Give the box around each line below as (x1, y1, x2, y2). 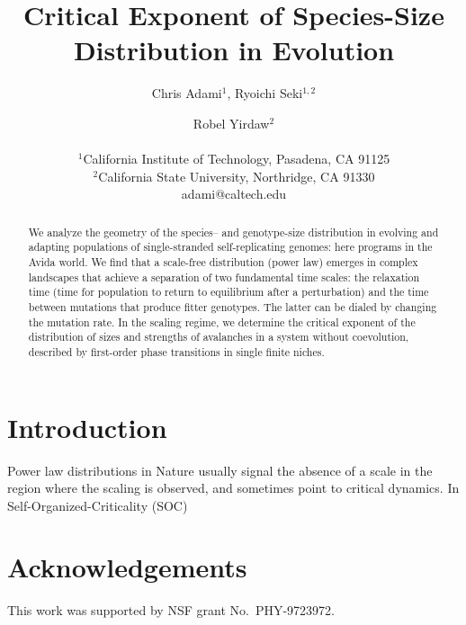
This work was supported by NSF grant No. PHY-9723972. (7, 601, 335, 620)
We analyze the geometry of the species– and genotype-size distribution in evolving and (28, 224, 439, 239)
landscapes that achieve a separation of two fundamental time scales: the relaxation (28, 269, 420, 284)
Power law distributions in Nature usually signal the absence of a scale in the (7, 460, 433, 479)
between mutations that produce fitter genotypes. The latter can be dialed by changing (28, 299, 437, 314)
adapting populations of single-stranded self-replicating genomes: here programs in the (28, 239, 433, 254)
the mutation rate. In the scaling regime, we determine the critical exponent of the (28, 314, 416, 329)
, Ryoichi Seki (227, 84, 303, 103)
